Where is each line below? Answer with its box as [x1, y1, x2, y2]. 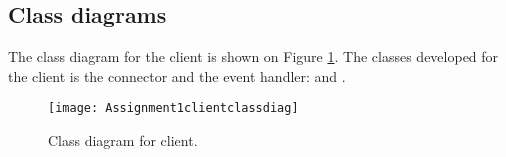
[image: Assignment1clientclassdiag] [48, 101, 299, 116]
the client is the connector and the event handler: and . [8, 65, 346, 86]
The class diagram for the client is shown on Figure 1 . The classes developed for [8, 46, 499, 67]
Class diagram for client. [48, 130, 198, 151]
